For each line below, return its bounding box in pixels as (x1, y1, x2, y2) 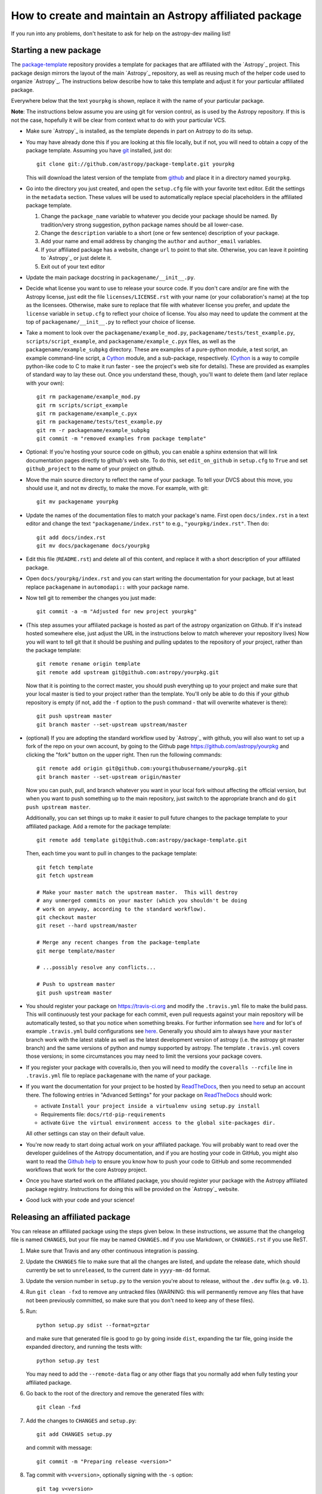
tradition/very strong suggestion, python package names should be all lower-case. (41, 221, 244, 228)
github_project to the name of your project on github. (26, 465, 165, 472)
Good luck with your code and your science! (26, 1196, 135, 1204)
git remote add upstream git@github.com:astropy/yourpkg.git (36, 669, 219, 675)
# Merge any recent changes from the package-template (36, 939, 200, 946)
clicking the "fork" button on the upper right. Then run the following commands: (26, 751, 222, 758)
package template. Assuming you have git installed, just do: (26, 146, 172, 154)
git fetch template (36, 864, 94, 871)
